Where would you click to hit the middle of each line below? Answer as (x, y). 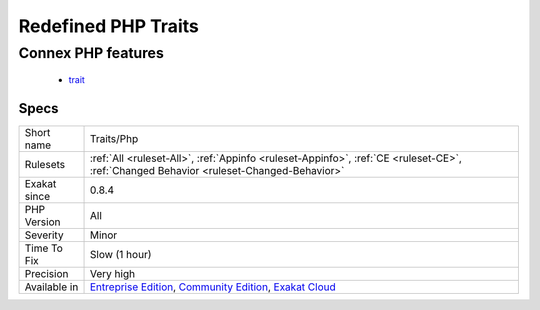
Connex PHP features (91, 53)
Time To (44, 248)
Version (42, 222)
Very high (112, 274)
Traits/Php (114, 139)
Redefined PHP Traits (108, 26)
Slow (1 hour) (120, 255)
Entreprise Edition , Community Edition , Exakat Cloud (213, 287)
